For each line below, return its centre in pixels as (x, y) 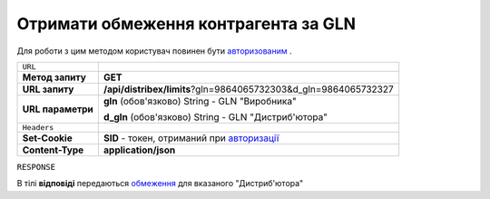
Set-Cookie (47, 138)
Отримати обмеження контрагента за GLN (186, 24)
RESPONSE (36, 167)
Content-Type (53, 150)
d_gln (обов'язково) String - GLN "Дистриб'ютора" (216, 116)
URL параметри (58, 109)
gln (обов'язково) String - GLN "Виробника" (200, 101)
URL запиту (48, 89)
